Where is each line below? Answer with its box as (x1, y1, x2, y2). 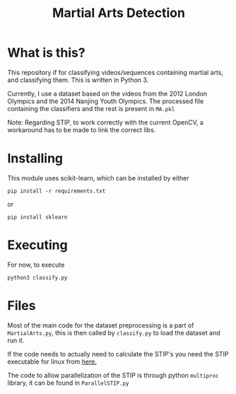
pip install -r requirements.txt (7, 187, 106, 195)
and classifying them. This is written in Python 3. (7, 76, 149, 84)
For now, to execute (7, 260, 65, 269)
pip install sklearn (7, 214, 69, 221)
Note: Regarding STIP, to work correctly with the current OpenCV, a (7, 118, 203, 127)
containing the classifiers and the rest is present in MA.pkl (7, 104, 175, 112)
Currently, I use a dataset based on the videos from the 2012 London (7, 89, 208, 98)
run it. (7, 336, 25, 344)
